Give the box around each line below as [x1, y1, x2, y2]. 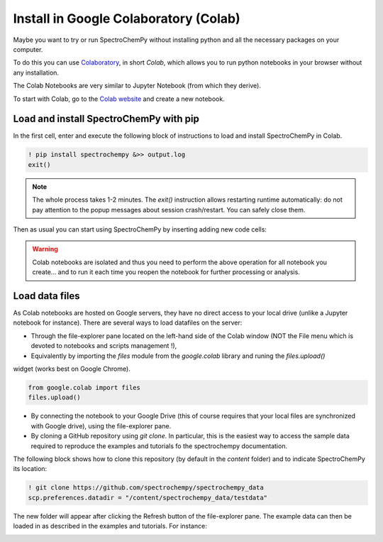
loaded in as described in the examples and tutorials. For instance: [13, 522, 207, 531]
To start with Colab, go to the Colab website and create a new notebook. [13, 94, 225, 103]
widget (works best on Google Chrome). [13, 364, 131, 373]
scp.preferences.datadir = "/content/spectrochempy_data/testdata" [28, 494, 268, 502]
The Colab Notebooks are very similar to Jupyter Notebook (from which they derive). [13, 82, 262, 90]
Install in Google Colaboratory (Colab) [13, 11, 240, 26]
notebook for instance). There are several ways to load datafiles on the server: [13, 318, 243, 327]
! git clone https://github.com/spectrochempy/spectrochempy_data [28, 484, 264, 492]
